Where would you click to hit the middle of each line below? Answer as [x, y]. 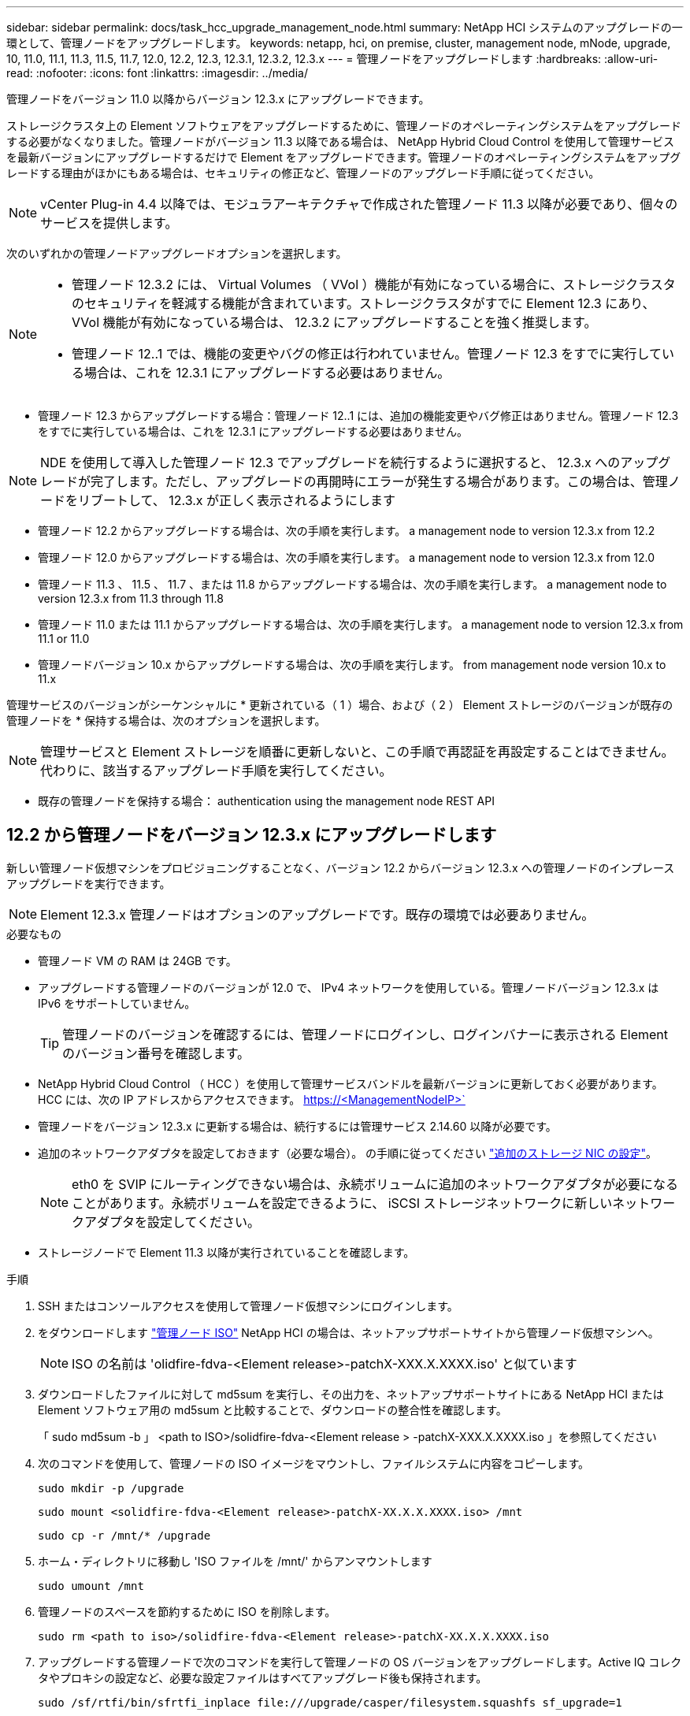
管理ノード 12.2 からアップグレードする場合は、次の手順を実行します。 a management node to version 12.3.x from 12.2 [347, 531]
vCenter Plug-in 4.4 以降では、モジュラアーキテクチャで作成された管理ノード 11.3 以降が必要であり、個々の [359, 204]
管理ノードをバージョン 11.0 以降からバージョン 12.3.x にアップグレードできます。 [218, 99]
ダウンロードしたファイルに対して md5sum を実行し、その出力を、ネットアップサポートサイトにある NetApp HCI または [351, 1394]
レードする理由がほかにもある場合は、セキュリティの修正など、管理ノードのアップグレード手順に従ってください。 [303, 173]
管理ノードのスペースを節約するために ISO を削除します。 [187, 1611]
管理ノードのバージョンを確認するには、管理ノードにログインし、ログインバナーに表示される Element [365, 1034]
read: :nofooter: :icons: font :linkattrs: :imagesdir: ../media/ [157, 73]
